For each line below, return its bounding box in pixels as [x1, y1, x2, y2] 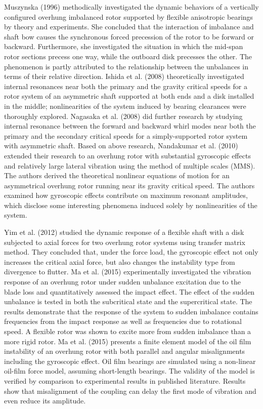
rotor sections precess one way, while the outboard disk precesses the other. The [4, 51, 252, 61]
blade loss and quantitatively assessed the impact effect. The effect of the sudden [4, 286, 255, 297]
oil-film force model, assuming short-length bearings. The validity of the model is [4, 365, 255, 376]
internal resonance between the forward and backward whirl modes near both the [4, 120, 256, 131]
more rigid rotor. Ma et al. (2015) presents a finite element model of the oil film [4, 336, 251, 346]
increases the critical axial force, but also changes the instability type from [4, 256, 235, 267]
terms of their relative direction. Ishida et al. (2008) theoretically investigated [4, 71, 244, 81]
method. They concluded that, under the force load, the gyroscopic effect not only [4, 247, 258, 257]
